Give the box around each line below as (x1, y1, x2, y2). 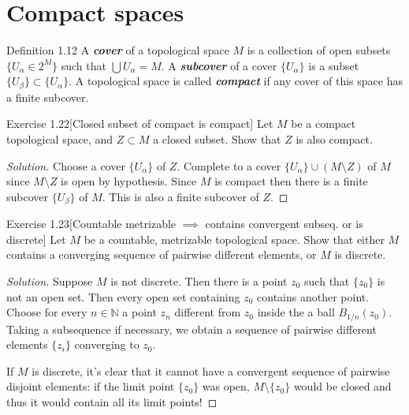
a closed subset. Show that (153, 130, 281, 147)
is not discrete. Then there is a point (110, 272, 288, 289)
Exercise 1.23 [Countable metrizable (6, 215, 177, 232)
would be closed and (293, 378, 392, 394)
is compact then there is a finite (214, 173, 368, 189)
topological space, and (6, 130, 113, 147)
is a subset (308, 57, 359, 73)
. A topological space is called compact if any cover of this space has (69, 73, 403, 89)
